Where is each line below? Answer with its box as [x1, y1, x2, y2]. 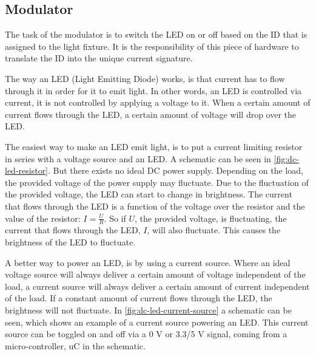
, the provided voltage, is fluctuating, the [135, 211, 287, 224]
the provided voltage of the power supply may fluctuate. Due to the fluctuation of [5, 176, 309, 188]
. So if [104, 211, 126, 224]
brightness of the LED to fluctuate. [5, 235, 136, 248]
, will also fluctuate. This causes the [147, 224, 281, 236]
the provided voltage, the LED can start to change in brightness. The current [5, 188, 292, 200]
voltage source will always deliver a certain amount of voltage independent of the [5, 268, 306, 281]
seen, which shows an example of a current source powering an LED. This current [5, 315, 309, 328]
